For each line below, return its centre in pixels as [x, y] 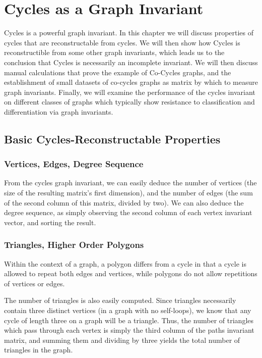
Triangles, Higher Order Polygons [74, 245]
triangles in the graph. [39, 350]
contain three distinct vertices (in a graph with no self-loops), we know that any [128, 310]
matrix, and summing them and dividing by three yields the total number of [122, 340]
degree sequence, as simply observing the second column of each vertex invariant [128, 212]
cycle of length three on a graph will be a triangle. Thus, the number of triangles [129, 320]
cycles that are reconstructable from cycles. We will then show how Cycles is [122, 42]
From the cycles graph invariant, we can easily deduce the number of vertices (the [130, 183]
